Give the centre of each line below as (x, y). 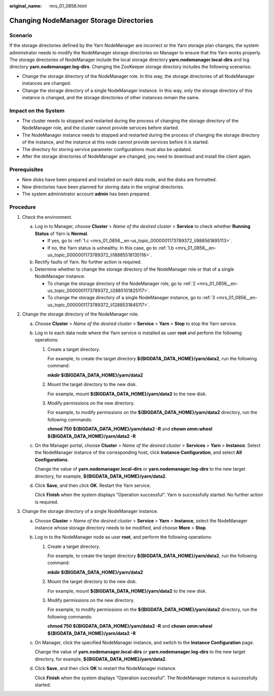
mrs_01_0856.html (68, 6)
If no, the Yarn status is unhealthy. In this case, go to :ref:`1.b (111, 248)
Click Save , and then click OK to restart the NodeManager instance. (106, 669)
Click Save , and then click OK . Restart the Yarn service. (93, 485)
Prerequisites (26, 169)
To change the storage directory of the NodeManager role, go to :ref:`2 (122, 283)
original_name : (26, 6)
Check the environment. (47, 217)
